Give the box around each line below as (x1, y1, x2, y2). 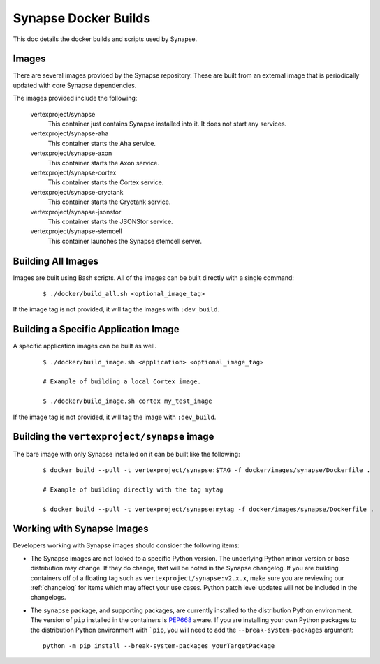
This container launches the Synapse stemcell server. (47, 237, 203, 245)
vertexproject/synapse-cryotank (30, 188, 124, 196)
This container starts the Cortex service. (47, 178, 164, 186)
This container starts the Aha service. (47, 139, 156, 147)
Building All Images (13, 255, 99, 267)
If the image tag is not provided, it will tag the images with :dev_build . (13, 305, 220, 313)
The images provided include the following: (13, 94, 138, 103)
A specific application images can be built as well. (13, 342, 157, 351)
